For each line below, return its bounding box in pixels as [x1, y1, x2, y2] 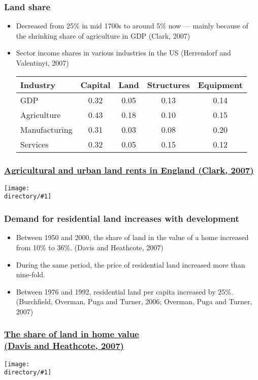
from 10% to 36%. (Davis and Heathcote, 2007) [16, 242, 164, 252]
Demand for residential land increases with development [4, 212, 239, 225]
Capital [80, 78, 111, 91]
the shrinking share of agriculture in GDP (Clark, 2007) [16, 30, 190, 41]
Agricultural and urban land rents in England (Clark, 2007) [4, 163, 254, 176]
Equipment [198, 78, 243, 91]
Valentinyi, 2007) [16, 57, 69, 68]
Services [20, 138, 49, 150]
